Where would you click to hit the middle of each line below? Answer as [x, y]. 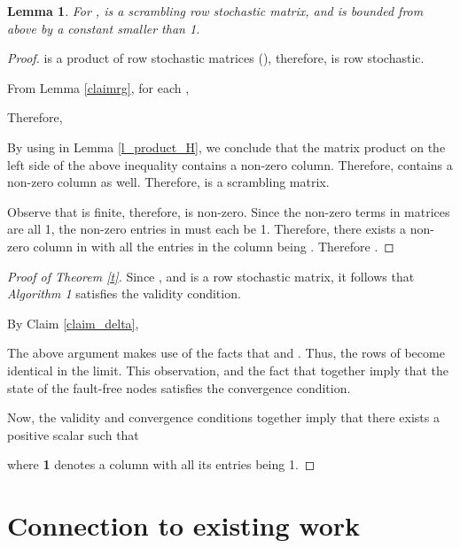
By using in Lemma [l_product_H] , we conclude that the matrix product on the [226, 147]
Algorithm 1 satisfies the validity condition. [124, 293]
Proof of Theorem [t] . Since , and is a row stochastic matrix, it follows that [211, 276]
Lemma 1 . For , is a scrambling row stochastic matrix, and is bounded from [215, 11]
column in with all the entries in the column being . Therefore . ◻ [214, 246]
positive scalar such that [73, 434]
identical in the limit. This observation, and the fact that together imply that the [228, 370]
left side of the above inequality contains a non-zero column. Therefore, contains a [230, 164]
